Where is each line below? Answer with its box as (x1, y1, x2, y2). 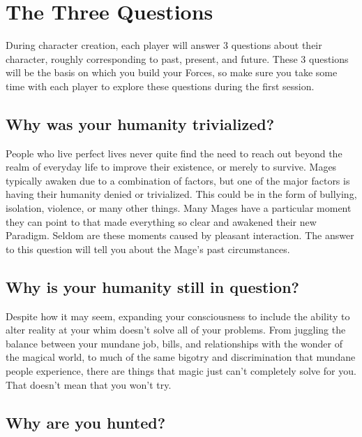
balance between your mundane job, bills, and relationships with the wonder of (6, 336, 342, 350)
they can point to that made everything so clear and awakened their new (6, 214, 317, 229)
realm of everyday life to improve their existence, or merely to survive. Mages (6, 159, 337, 174)
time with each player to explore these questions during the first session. (6, 78, 315, 93)
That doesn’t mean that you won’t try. (6, 377, 172, 392)
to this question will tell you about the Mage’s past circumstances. (6, 241, 290, 256)
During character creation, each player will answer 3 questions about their (6, 38, 322, 52)
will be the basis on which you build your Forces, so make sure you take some (6, 65, 338, 80)
